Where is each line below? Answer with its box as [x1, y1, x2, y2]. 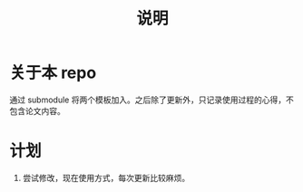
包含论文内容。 [9, 105, 65, 116]
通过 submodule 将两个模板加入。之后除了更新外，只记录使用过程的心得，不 [9, 94, 295, 105]
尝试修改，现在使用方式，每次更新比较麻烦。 [22, 172, 191, 183]
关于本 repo [9, 62, 97, 83]
